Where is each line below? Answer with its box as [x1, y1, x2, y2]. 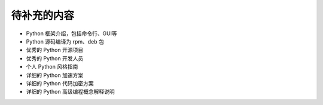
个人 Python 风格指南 [26, 63, 78, 70]
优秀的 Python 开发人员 [26, 54, 84, 62]
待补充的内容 [11, 9, 75, 22]
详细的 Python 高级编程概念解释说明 [26, 88, 115, 95]
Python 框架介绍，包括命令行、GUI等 [26, 30, 118, 37]
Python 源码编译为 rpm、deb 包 [26, 38, 104, 45]
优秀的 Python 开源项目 [26, 47, 84, 54]
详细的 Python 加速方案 [26, 72, 84, 79]
